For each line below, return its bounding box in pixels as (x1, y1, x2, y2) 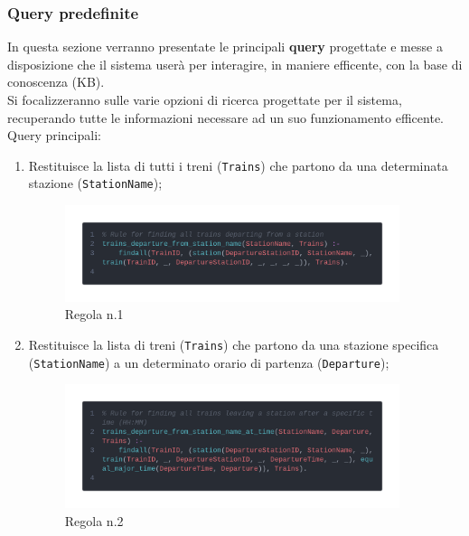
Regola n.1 (64, 305, 124, 324)
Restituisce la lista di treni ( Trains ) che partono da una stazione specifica (28, 334, 439, 353)
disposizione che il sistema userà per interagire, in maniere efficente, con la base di (7, 54, 463, 73)
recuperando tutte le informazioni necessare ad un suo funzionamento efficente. (7, 108, 444, 127)
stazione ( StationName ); (28, 174, 163, 193)
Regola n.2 (64, 512, 124, 531)
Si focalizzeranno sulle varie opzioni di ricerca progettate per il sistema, (7, 90, 402, 108)
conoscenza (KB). (7, 72, 105, 91)
